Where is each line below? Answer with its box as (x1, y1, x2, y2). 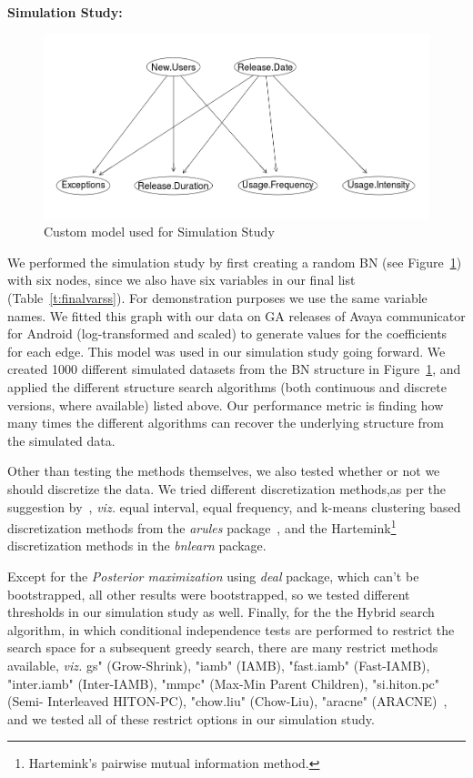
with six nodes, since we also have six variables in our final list (7, 270, 356, 289)
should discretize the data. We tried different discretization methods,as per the (7, 480, 447, 499)
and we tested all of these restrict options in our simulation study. (7, 709, 375, 728)
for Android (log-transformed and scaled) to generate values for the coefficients (7, 324, 448, 343)
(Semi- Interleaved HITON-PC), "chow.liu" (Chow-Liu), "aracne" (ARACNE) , (7, 692, 448, 711)
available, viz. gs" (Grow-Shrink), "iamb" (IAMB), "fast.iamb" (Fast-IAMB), (7, 656, 430, 675)
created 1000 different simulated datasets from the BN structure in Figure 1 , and (7, 359, 461, 379)
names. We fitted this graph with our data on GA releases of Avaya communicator (7, 306, 466, 325)
